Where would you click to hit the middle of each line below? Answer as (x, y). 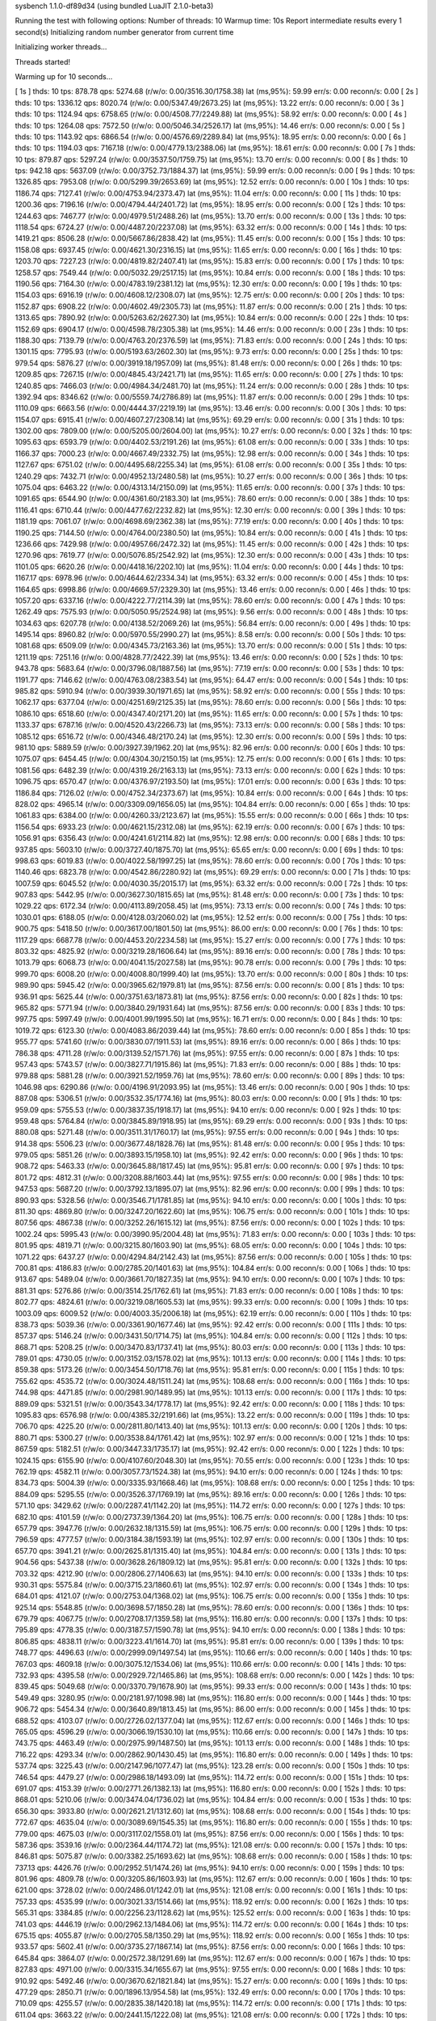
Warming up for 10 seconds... (64, 76)
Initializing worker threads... (61, 47)
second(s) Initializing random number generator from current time (124, 32)
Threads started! (43, 61)
